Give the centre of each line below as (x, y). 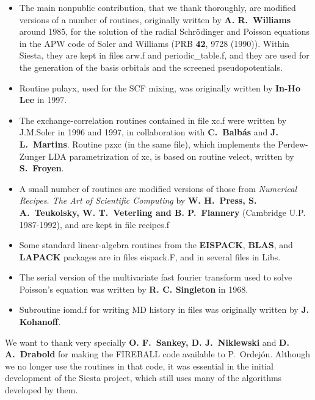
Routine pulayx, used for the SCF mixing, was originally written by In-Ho (160, 87)
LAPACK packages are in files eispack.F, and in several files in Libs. (150, 256)
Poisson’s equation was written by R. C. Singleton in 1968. (134, 289)
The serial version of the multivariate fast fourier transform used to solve (156, 277)
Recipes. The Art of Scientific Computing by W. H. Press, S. (138, 200)
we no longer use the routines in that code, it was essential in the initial (139, 366)
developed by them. (42, 390)
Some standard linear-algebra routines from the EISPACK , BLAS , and (156, 245)
